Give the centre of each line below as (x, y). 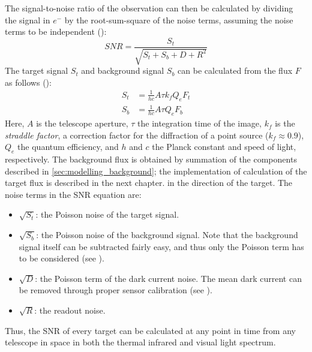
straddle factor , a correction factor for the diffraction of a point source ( (137, 135)
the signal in (28, 19)
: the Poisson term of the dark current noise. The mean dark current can (168, 278)
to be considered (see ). (61, 258)
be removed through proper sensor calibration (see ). (115, 290)
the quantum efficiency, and (68, 147)
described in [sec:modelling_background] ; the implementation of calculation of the (156, 171)
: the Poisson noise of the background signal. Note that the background (167, 235)
